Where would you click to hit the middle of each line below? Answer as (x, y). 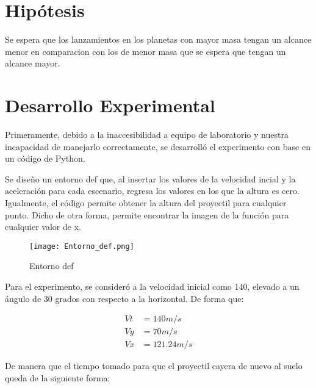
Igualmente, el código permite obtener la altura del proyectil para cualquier (146, 203)
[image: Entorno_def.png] (82, 246)
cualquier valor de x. (43, 227)
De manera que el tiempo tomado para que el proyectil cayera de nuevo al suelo (154, 366)
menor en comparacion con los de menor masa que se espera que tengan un (145, 51)
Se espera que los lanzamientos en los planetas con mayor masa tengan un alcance (158, 39)
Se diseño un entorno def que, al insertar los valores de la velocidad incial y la (150, 178)
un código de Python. (45, 158)
